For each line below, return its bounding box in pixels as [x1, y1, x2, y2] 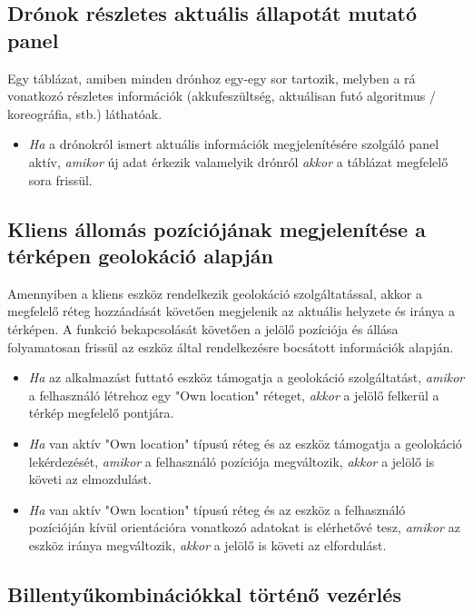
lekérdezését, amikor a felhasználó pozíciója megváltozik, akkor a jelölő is [28, 451, 435, 470]
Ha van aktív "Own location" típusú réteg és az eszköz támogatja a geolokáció [28, 433, 462, 452]
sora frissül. [28, 170, 93, 189]
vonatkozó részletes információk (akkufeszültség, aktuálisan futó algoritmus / [7, 86, 436, 105]
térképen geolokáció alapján [7, 241, 273, 269]
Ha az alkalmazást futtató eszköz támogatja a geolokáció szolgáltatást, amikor [28, 368, 465, 387]
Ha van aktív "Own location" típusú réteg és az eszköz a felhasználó [28, 499, 406, 519]
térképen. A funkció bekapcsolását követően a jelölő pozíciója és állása [7, 319, 399, 338]
